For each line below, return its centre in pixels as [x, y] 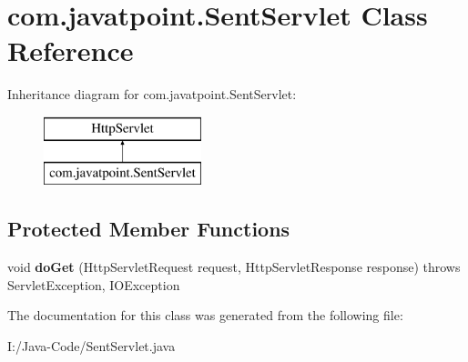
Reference [71, 50]
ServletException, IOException [94, 284]
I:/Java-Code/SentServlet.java [92, 346]
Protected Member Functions [149, 229]
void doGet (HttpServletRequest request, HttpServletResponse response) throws [234, 267]
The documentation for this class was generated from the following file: [205, 315]
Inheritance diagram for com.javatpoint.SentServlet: [152, 94]
